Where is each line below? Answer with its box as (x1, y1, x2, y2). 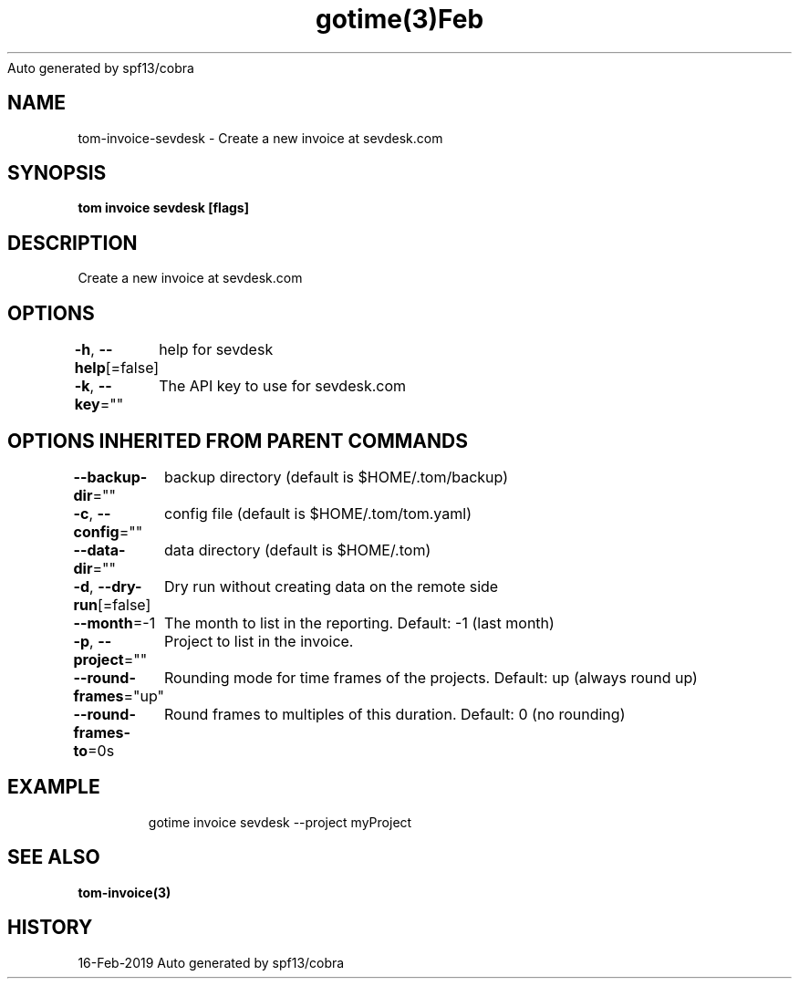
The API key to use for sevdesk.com (159, 377, 407, 396)
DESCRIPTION (7, 231, 138, 254)
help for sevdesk (159, 340, 274, 359)
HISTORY (7, 916, 93, 939)
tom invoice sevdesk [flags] (78, 200, 249, 216)
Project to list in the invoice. (164, 631, 354, 650)
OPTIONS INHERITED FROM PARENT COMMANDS (7, 429, 468, 452)
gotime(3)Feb (315, 4, 484, 35)
